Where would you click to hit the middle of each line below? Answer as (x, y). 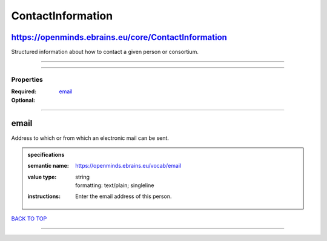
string (83, 177)
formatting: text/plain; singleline (115, 185)
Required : (24, 91)
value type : (42, 177)
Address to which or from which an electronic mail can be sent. (90, 138)
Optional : (23, 100)
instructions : (44, 196)
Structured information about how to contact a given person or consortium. (105, 52)
